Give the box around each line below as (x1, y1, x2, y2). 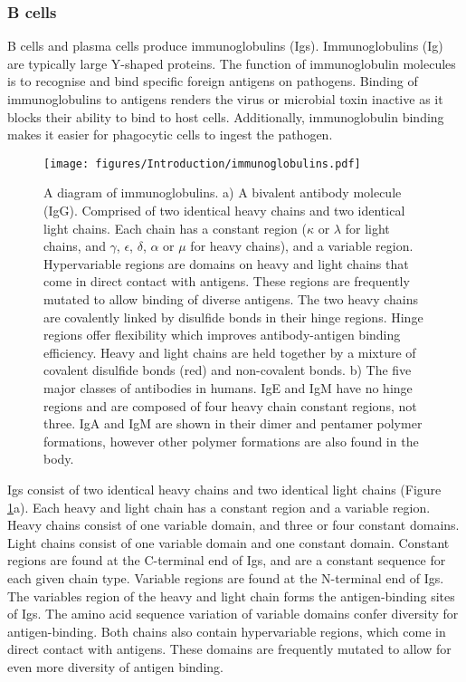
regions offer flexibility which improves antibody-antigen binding (43, 325, 401, 344)
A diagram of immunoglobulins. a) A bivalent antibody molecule (43, 183, 402, 202)
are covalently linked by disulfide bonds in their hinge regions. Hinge (43, 307, 423, 326)
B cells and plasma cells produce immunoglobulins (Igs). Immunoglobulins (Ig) (7, 36, 443, 55)
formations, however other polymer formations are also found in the (43, 431, 419, 450)
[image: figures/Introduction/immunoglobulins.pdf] (43, 157, 361, 170)
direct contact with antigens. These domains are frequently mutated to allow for (7, 639, 452, 658)
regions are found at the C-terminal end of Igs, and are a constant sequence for (7, 551, 446, 570)
